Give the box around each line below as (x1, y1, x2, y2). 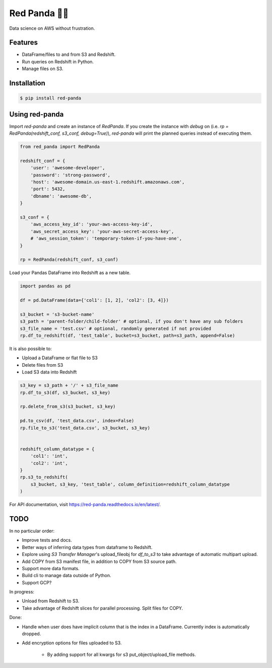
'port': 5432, (30, 186, 65, 192)
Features (9, 38, 38, 47)
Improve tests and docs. (22, 537, 73, 543)
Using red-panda (9, 110, 64, 119)
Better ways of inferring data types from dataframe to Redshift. (22, 544, 153, 550)
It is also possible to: (9, 346, 52, 352)
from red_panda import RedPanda (20, 144, 100, 150)
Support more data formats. (22, 565, 80, 571)
